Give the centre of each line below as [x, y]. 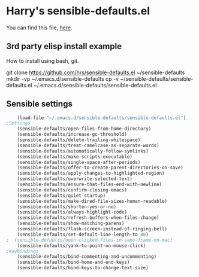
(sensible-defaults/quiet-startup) [61, 196]
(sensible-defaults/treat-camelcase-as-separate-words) [88, 145]
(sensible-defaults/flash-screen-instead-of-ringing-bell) [92, 229]
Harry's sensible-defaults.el [78, 11]
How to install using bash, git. [43, 60]
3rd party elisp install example [64, 46]
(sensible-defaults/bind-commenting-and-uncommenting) [87, 257]
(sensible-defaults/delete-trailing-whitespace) [79, 140]
